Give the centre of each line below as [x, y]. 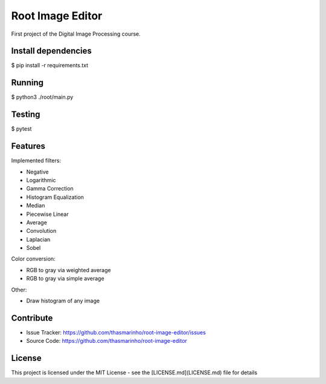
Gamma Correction [50, 189]
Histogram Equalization [55, 197]
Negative [37, 172]
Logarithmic [41, 180]
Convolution [41, 231]
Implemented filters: [36, 161]
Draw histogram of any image [63, 301]
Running [27, 83]
